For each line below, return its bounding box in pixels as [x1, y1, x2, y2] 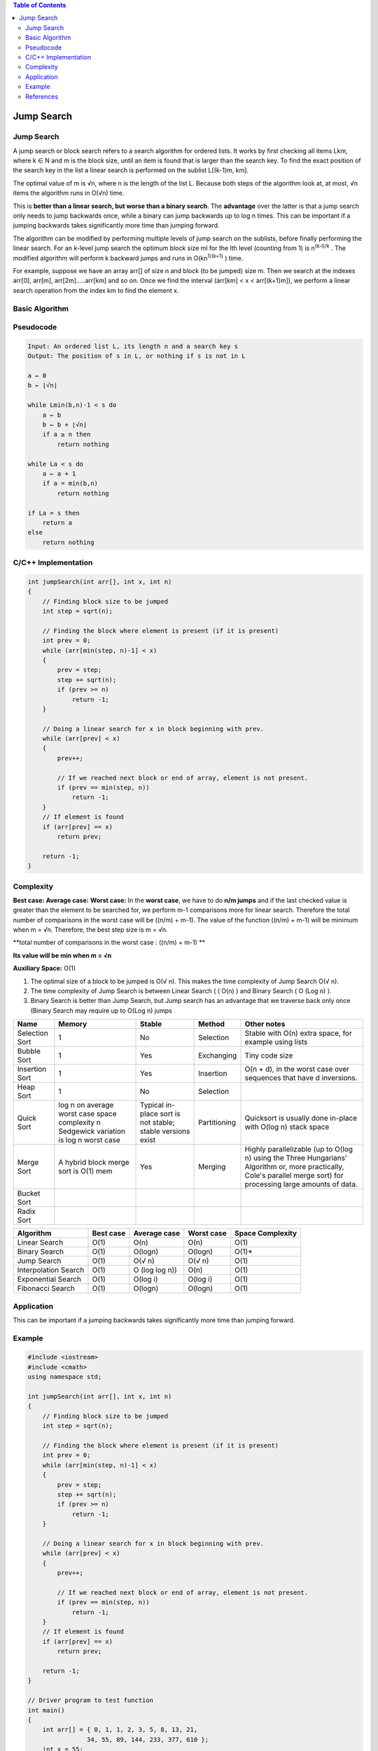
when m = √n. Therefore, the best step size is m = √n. [13, 925, 168, 934]
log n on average [58, 1100, 114, 1110]
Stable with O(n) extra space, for [244, 1028, 353, 1038]
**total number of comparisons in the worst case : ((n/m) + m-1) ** [13, 939, 206, 947]
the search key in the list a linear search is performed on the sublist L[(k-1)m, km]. [13, 166, 248, 174]
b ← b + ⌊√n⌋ [42, 420, 87, 429]
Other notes [244, 1019, 286, 1029]
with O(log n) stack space [244, 1122, 330, 1132]
